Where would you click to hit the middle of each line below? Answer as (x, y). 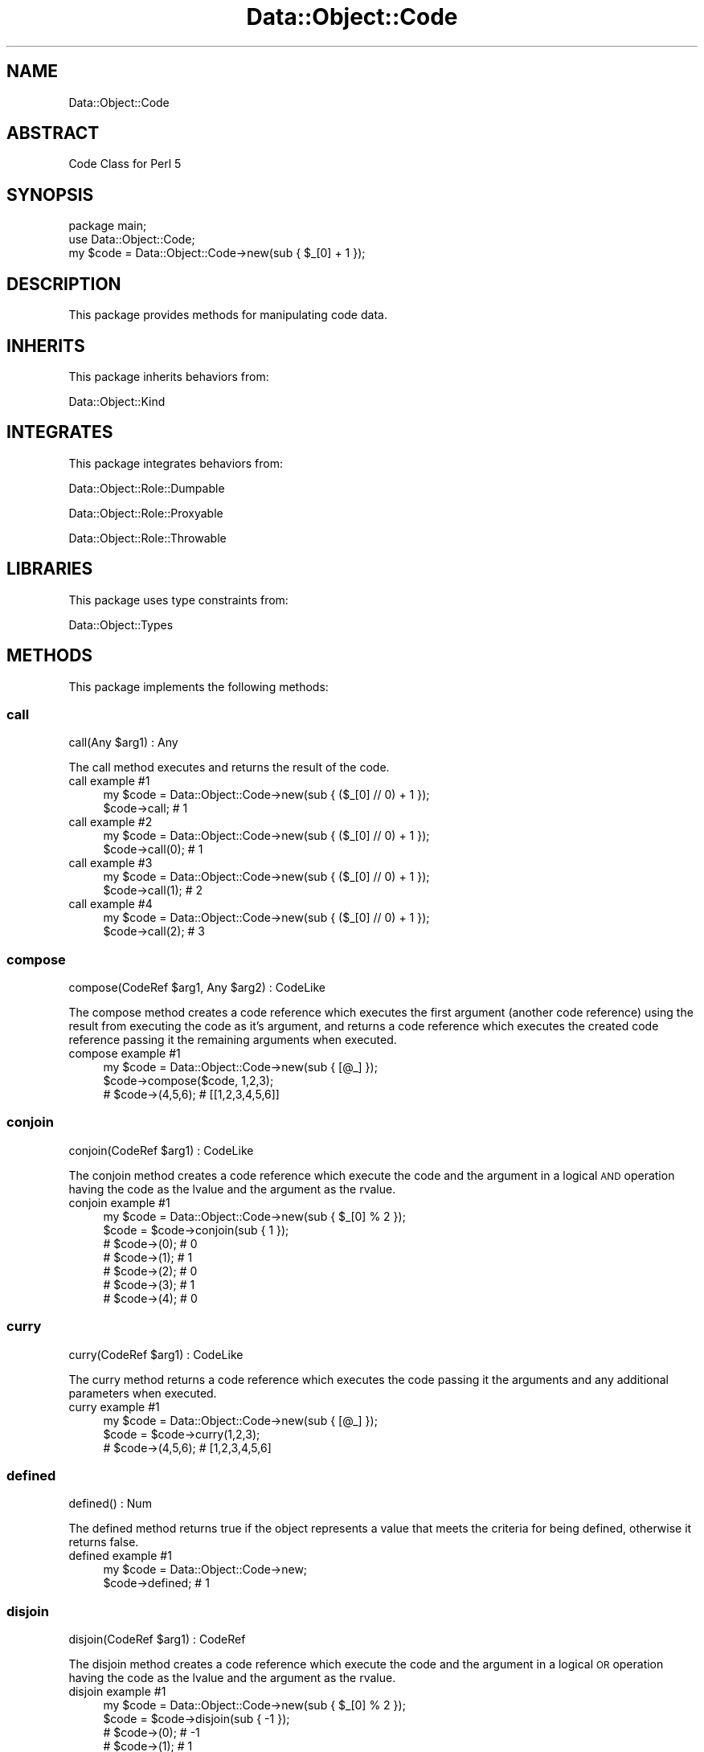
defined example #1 (120, 1556)
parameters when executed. (143, 1393)
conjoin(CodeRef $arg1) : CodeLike (161, 1150)
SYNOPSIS (50, 194)
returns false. (104, 1542)
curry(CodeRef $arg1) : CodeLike (156, 1354)
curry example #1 (114, 1406)
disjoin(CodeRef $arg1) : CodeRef (157, 1639)
